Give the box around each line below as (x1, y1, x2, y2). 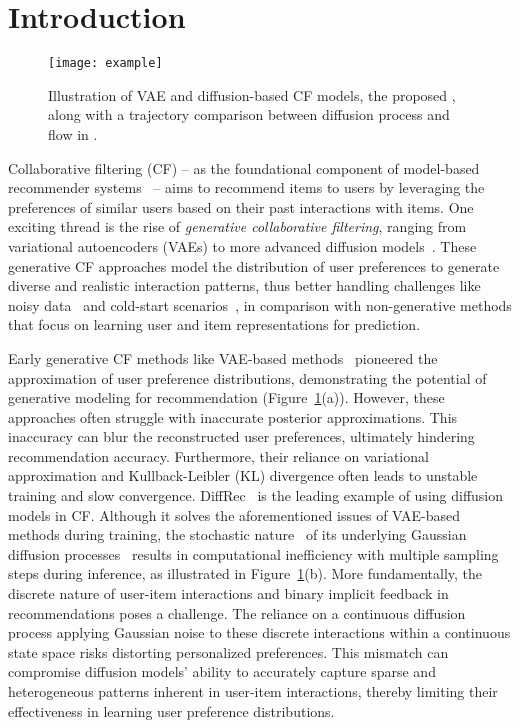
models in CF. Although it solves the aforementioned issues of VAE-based (8, 504, 461, 525)
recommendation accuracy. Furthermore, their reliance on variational (8, 445, 429, 466)
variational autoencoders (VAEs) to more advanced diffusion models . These (8, 235, 477, 256)
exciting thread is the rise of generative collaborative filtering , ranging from (8, 216, 467, 237)
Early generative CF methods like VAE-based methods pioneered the (8, 347, 438, 368)
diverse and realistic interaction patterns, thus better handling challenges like (8, 275, 481, 296)
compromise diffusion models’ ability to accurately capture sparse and (8, 661, 436, 682)
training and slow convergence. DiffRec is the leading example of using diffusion (8, 485, 504, 506)
